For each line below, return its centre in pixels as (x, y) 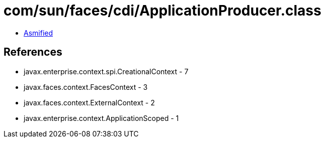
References (33, 52)
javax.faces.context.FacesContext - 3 (86, 87)
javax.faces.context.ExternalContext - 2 (89, 102)
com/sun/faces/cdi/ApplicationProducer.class (162, 11)
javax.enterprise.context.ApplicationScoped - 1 (101, 118)
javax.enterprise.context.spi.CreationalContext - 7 (106, 71)
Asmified (38, 33)
